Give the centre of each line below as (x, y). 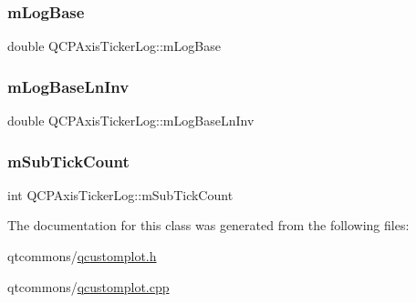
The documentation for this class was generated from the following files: (208, 225)
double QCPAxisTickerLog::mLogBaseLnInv (131, 121)
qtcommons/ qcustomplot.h (82, 256)
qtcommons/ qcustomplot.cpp (88, 286)
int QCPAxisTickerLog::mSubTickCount (120, 194)
